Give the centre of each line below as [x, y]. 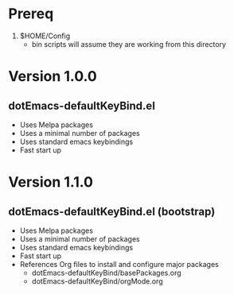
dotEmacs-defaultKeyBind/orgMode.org [97, 281]
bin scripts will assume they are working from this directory [129, 44]
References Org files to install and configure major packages [119, 264]
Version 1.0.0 [53, 77]
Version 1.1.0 [51, 182]
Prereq [31, 14]
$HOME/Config [45, 36]
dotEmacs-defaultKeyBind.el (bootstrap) [112, 211]
